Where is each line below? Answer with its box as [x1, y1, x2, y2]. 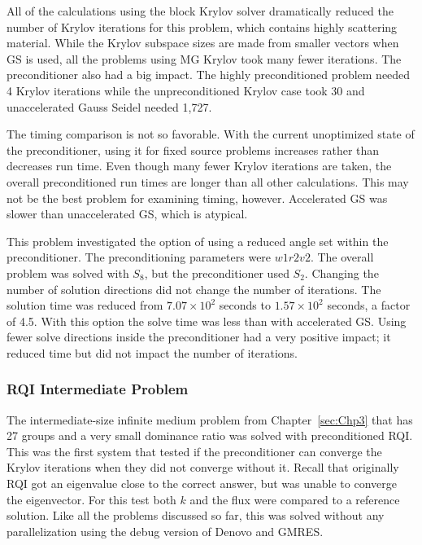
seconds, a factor [327, 297, 411, 314]
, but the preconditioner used [144, 264, 289, 281]
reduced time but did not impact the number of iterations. [7, 344, 298, 361]
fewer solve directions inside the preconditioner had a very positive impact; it [7, 328, 391, 345]
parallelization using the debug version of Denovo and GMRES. [7, 522, 324, 539]
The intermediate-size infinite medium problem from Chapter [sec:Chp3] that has [7, 411, 413, 428]
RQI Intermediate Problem [7, 379, 189, 399]
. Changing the [304, 264, 379, 281]
